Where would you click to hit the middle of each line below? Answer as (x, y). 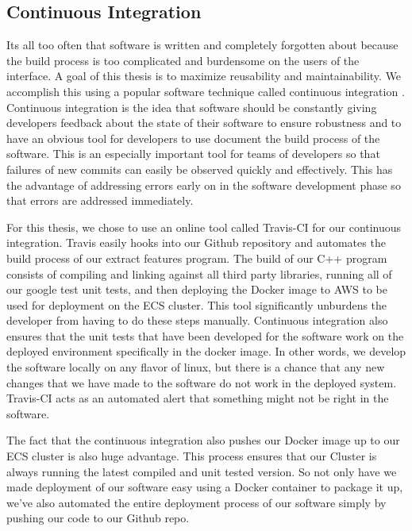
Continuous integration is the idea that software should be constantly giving (192, 107)
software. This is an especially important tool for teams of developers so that (193, 154)
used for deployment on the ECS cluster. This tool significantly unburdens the (197, 304)
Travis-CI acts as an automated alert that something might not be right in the (198, 398)
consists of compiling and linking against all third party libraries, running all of (199, 273)
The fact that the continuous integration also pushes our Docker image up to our (203, 440)
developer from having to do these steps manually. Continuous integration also (197, 320)
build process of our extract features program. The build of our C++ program (197, 258)
